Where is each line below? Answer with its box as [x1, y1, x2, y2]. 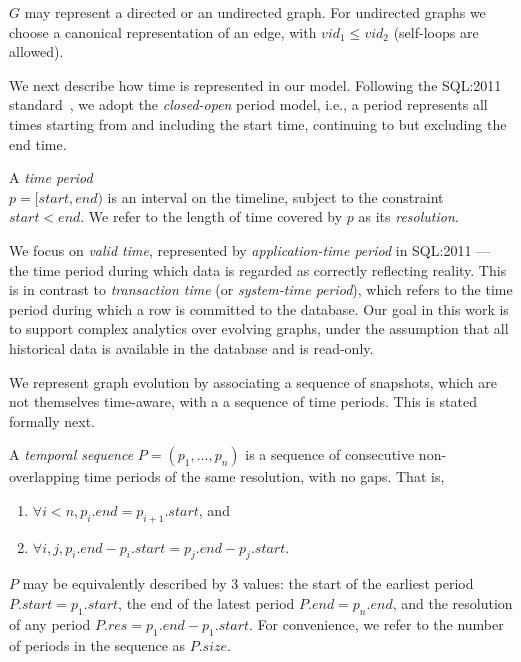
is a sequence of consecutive [245, 444, 415, 465]
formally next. [9, 410, 96, 431]
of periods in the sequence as [9, 634, 186, 655]
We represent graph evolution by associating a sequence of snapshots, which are [9, 371, 497, 392]
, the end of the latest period [118, 593, 295, 614]
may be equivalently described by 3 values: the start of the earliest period [22, 573, 474, 594]
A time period [9, 167, 93, 188]
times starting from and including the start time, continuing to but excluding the [9, 113, 507, 134]
